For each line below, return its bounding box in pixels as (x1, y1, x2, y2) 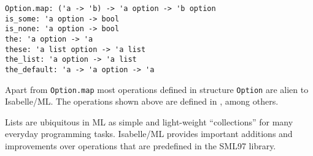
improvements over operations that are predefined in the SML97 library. (5, 139, 276, 152)
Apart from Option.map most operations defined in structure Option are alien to (5, 83, 309, 95)
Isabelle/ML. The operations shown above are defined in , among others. (5, 95, 279, 108)
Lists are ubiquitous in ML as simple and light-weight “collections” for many (5, 115, 293, 128)
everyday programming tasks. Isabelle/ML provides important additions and (5, 127, 293, 140)
